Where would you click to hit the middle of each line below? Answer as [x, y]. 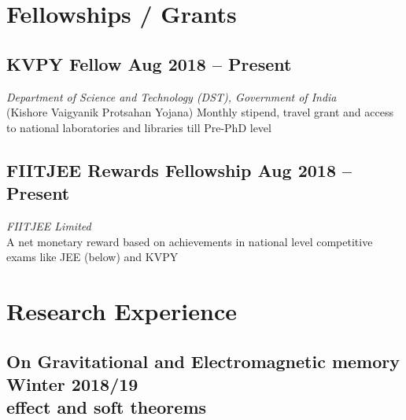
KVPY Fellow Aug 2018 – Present [149, 63]
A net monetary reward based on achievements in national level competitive [190, 241]
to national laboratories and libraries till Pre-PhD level [139, 127]
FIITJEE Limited [49, 225]
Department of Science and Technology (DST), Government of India [172, 96]
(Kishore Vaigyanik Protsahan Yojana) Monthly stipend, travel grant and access [200, 112]
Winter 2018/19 [72, 383]
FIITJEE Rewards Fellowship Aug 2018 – [179, 169]
